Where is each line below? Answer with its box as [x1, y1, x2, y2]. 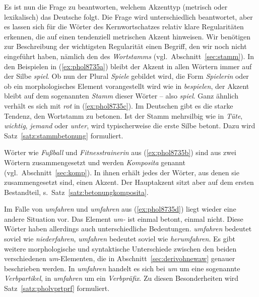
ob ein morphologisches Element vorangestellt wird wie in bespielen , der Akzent [4, 80, 249, 91]
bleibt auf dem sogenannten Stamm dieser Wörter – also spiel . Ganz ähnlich [4, 90, 238, 101]
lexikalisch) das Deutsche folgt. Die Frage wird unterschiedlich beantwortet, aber [4, 11, 253, 22]
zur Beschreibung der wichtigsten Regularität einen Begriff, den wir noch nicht [4, 41, 247, 52]
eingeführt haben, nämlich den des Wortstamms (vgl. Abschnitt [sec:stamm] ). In [4, 51, 254, 61]
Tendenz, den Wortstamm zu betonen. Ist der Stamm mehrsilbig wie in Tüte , [4, 110, 243, 121]
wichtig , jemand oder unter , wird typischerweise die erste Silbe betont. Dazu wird [4, 120, 255, 131]
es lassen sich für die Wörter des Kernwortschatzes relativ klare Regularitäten [4, 21, 244, 32]
